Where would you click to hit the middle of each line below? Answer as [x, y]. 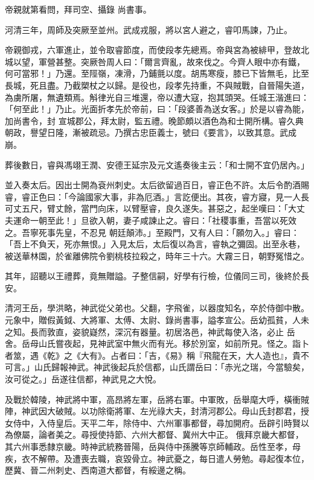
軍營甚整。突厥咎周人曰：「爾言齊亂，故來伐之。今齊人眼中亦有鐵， [171, 61]
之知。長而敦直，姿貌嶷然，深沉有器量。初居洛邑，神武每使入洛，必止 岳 [150, 331]
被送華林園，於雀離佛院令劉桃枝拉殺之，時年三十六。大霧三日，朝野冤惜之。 [157, 255]
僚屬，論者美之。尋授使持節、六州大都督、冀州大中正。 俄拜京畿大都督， [158, 434]
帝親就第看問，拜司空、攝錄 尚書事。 [78, 9]
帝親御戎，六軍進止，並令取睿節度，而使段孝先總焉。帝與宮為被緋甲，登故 [153, 50]
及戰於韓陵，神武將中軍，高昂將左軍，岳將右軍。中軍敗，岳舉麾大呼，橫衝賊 [157, 399]
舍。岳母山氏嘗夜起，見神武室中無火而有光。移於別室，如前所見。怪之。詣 [153, 343]
